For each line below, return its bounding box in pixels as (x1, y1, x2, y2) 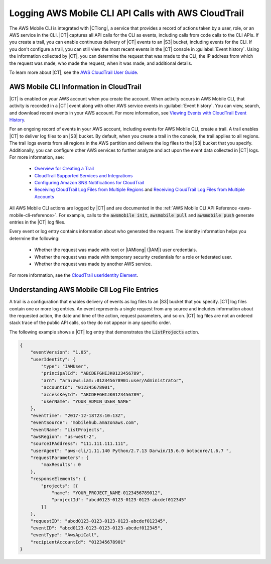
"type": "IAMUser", (41, 364, 89, 369)
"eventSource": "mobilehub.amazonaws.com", (30, 420, 139, 425)
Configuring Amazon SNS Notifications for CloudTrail (34, 180, 145, 186)
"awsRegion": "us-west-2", (30, 433, 97, 439)
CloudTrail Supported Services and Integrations (34, 172, 133, 178)
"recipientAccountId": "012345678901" (30, 539, 126, 545)
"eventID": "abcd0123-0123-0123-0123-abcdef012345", (30, 525, 163, 531)
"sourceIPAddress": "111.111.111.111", (30, 441, 129, 446)
